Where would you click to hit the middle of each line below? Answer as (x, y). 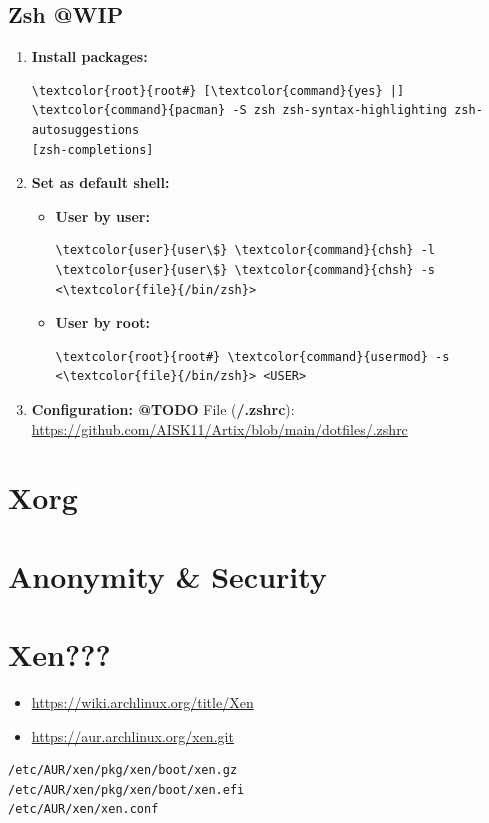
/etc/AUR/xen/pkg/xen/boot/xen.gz (123, 770)
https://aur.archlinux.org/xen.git (132, 735)
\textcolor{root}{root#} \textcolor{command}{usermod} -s (252, 356)
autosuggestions (85, 129)
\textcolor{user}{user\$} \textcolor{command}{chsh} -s (245, 269)
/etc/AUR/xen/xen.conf (83, 809)
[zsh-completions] (92, 149)
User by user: (102, 215)
